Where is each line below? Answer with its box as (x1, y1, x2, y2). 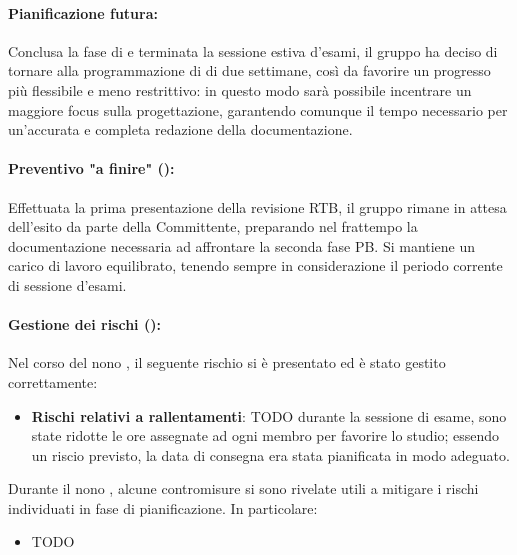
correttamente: (8, 371, 98, 392)
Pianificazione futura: (8, 2, 158, 23)
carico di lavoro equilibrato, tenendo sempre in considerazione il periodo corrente (8, 255, 503, 276)
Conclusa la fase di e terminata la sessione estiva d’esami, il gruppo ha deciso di (8, 40, 498, 61)
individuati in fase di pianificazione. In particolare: (8, 497, 318, 518)
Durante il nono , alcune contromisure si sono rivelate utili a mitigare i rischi (8, 478, 479, 499)
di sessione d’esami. (8, 274, 127, 295)
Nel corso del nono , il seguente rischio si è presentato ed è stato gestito (8, 352, 446, 373)
